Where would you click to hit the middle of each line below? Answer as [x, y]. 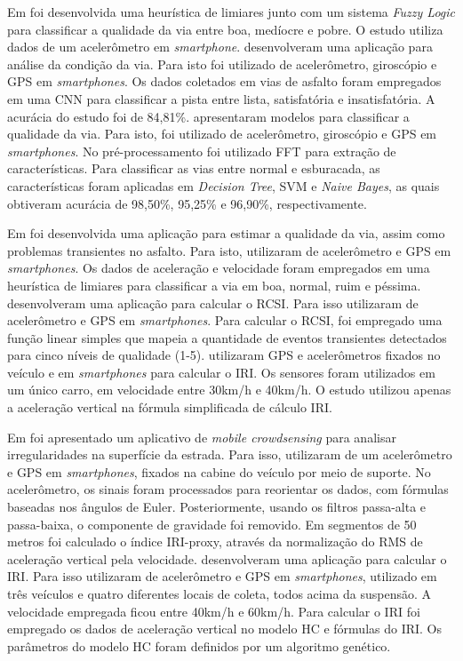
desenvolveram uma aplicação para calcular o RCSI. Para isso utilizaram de [213, 303]
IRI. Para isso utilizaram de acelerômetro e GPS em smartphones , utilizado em [222, 576]
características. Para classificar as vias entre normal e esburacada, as [194, 168]
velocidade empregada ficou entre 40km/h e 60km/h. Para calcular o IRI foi [214, 611]
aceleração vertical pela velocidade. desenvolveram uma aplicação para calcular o [227, 558]
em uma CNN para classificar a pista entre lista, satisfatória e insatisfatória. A [221, 98]
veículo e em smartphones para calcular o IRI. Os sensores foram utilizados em [221, 372]
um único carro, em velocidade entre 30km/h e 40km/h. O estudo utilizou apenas [229, 390]
